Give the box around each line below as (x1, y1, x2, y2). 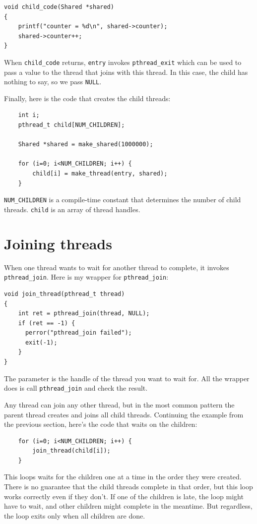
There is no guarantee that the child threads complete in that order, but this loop (4, 481, 253, 492)
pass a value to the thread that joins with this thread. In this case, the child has (4, 66, 248, 77)
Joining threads (4, 233, 112, 253)
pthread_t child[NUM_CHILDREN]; (18, 121, 125, 129)
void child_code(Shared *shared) (4, 3, 114, 10)
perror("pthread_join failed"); (25, 329, 132, 337)
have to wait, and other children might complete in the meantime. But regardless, (4, 501, 253, 511)
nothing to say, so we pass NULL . (4, 76, 102, 87)
